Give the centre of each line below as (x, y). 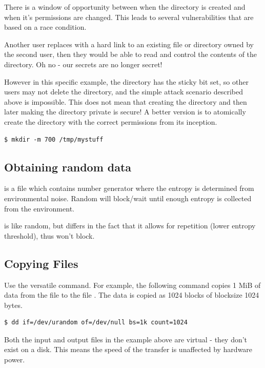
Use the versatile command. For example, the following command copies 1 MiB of (132, 285)
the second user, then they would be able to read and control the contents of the (131, 54)
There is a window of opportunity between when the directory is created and (125, 7)
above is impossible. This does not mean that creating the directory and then (126, 101)
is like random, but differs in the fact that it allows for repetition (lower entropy (130, 226)
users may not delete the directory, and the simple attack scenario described (124, 92)
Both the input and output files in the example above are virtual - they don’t (126, 339)
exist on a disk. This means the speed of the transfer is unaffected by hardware (128, 349)
